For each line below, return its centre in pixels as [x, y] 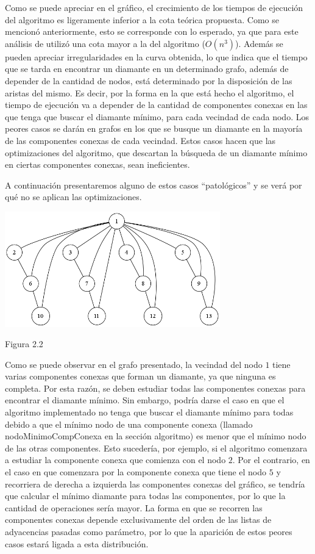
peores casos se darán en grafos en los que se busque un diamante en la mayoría [154, 128]
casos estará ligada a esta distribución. [77, 543]
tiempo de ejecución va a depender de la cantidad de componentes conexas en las [156, 105]
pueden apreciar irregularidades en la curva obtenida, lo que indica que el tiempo [156, 56]
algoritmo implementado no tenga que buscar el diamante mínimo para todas [149, 412]
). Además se [259, 43]
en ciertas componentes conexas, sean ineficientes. [97, 164]
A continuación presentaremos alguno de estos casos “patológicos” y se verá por [154, 185]
